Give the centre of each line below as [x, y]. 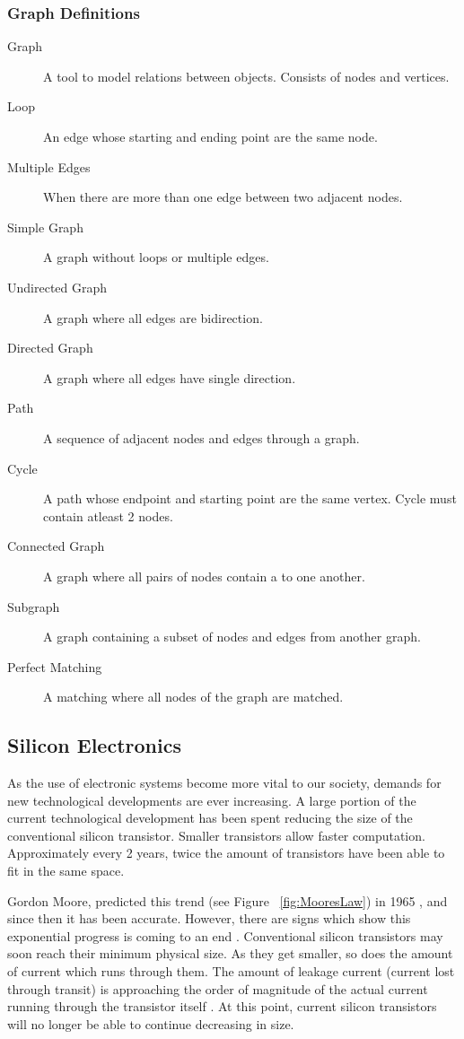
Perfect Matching [55, 666]
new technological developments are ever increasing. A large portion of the [212, 800]
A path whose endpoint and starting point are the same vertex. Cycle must [250, 498]
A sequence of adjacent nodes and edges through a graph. [201, 437]
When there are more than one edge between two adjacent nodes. [223, 197]
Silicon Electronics [94, 745]
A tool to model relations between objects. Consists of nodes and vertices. [246, 76]
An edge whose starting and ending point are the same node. [210, 136]
